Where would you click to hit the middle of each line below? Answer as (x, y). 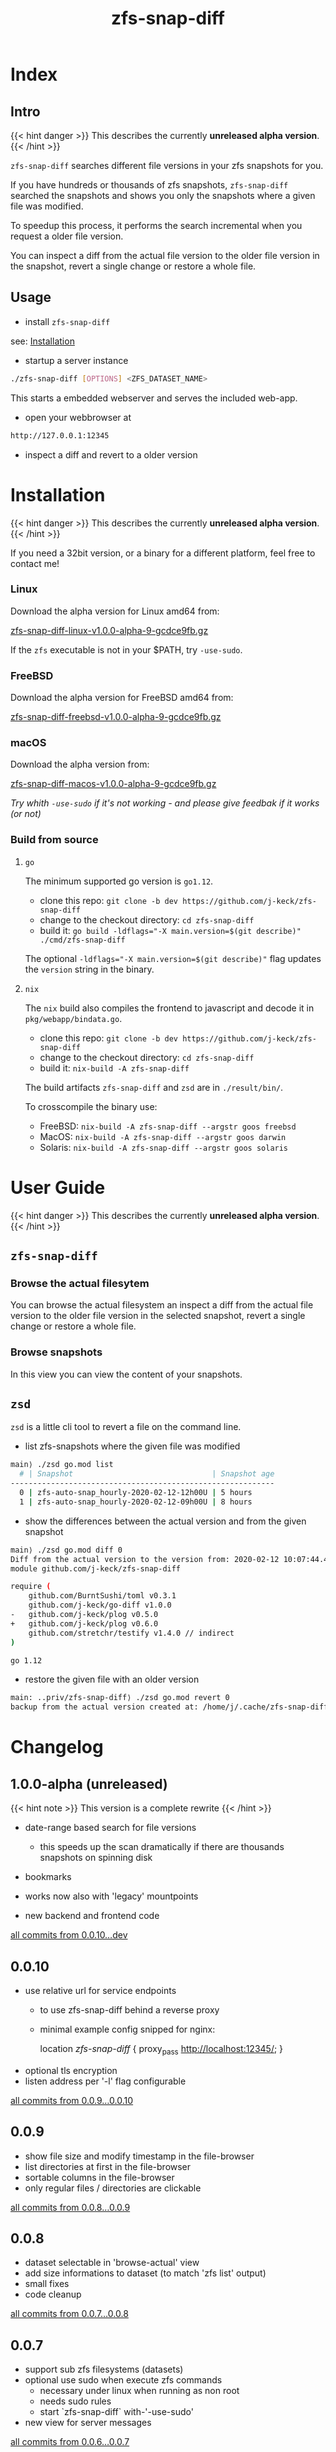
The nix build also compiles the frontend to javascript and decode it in (169, 1008)
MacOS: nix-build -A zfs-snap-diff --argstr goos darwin (163, 1136)
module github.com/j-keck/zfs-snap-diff (96, 1568)
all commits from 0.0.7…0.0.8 (69, 2314)
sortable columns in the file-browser (99, 2177)
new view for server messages (88, 2423)
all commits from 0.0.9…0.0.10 (72, 2100)
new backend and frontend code (92, 1916)
